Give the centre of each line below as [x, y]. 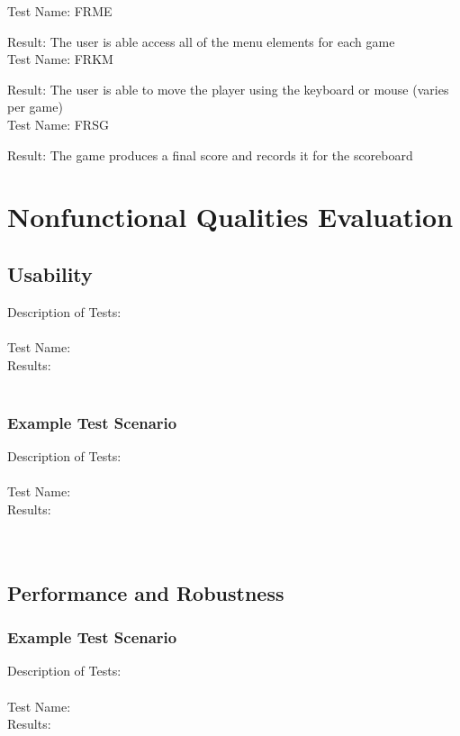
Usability [50, 273]
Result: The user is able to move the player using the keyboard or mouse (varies [228, 89]
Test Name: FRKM [60, 59]
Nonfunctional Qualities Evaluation [230, 217]
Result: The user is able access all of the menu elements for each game [201, 41]
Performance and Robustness [146, 592]
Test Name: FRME [60, 11]
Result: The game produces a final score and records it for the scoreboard [210, 154]
